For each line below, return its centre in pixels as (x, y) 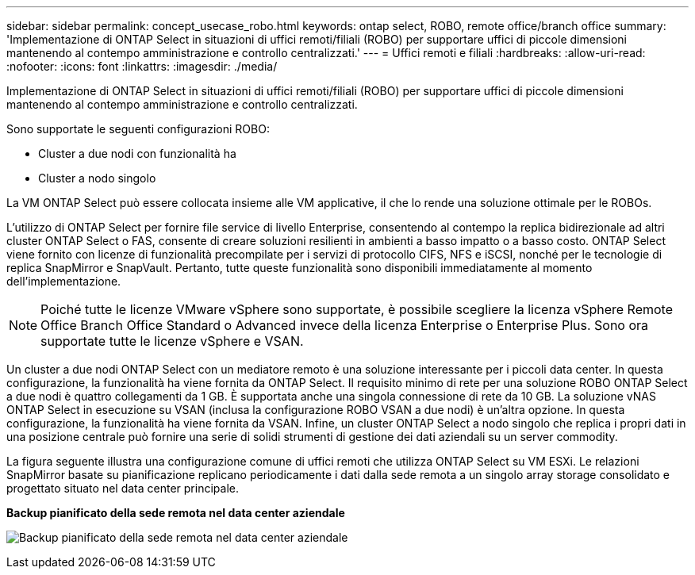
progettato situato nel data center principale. (123, 488)
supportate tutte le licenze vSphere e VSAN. (172, 341)
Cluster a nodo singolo (97, 178)
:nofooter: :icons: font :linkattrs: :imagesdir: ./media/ (142, 66)
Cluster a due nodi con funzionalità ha (137, 153)
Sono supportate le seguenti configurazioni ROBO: (138, 129)
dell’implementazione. (64, 281)
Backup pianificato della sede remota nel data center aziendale (176, 513)
